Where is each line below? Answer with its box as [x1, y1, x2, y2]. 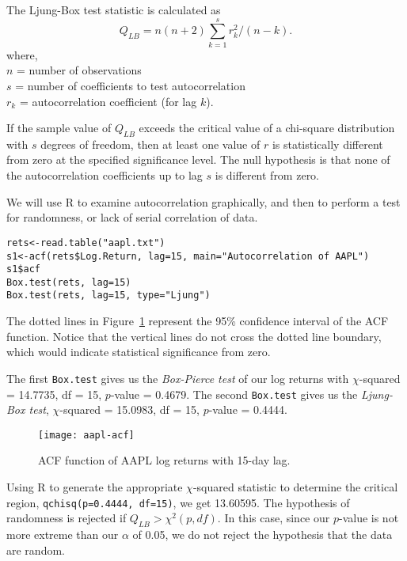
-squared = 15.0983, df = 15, [59, 401, 200, 418]
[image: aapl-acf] [38, 429, 135, 441]
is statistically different [272, 135, 383, 152]
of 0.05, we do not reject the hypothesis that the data [132, 526, 393, 543]
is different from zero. [215, 167, 320, 184]
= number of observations [17, 62, 142, 78]
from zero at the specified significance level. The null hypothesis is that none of [6, 151, 390, 168]
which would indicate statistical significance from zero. [6, 343, 271, 360]
